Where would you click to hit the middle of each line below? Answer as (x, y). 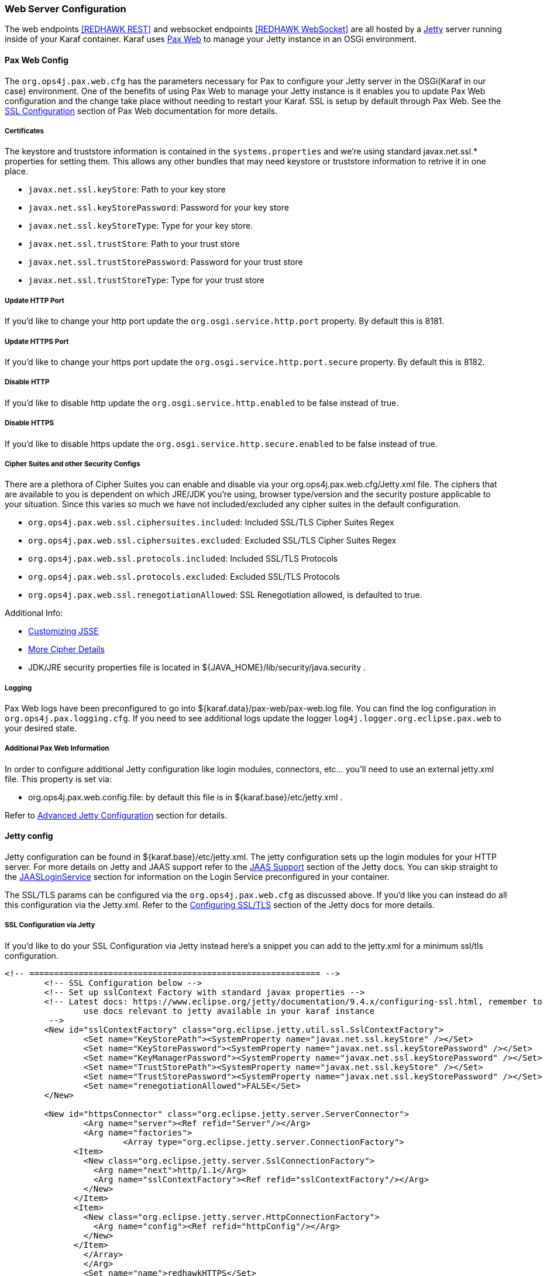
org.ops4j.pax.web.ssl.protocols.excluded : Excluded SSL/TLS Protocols (184, 577)
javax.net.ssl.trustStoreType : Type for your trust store (147, 280)
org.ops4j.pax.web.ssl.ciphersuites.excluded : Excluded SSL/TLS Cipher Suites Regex (212, 541)
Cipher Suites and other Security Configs (73, 464)
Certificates (24, 131)
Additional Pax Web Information (57, 749)
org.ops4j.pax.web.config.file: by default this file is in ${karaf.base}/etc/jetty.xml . (185, 797)
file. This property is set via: (58, 779)
